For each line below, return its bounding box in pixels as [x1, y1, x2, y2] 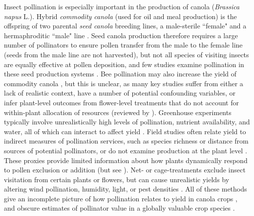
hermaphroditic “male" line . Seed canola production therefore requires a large [4, 30, 238, 40]
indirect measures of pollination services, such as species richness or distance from [4, 136, 249, 146]
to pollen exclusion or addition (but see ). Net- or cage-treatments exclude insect [4, 165, 246, 175]
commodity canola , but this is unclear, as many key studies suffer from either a [4, 78, 243, 88]
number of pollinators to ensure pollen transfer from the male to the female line [4, 40, 243, 50]
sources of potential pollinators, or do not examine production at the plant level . [4, 145, 247, 155]
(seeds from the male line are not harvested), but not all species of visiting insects [4, 49, 249, 59]
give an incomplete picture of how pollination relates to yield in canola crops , [4, 193, 237, 203]
